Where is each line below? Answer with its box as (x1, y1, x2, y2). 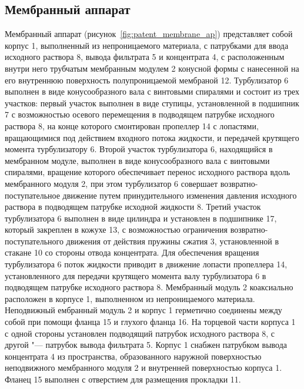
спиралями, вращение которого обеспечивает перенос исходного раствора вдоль (5, 166, 290, 178)
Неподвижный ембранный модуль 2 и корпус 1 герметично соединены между (5, 304, 282, 316)
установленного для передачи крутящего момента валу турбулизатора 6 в (5, 269, 266, 281)
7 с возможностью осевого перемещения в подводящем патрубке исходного (5, 108, 275, 120)
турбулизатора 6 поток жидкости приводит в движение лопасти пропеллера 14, (5, 258, 288, 270)
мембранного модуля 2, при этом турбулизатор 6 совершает (5, 177, 218, 189)
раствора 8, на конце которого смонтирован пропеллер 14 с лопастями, (5, 119, 259, 132)
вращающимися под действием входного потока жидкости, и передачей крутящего (5, 131, 299, 143)
